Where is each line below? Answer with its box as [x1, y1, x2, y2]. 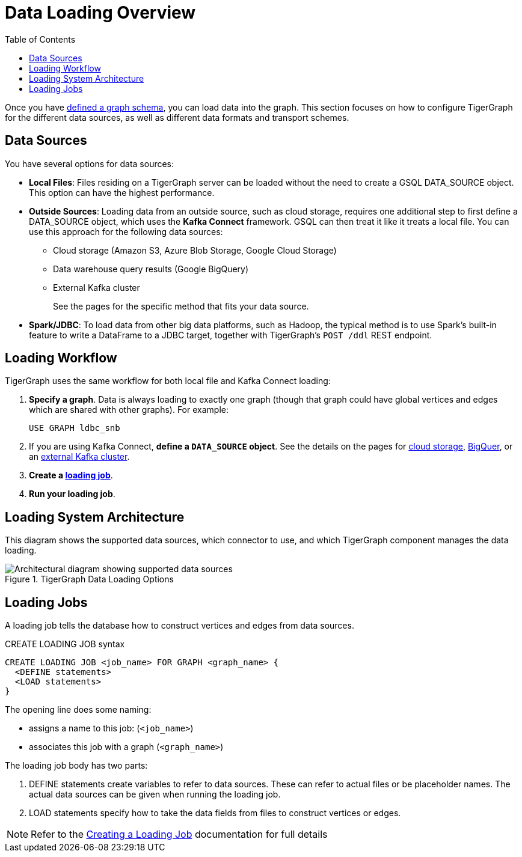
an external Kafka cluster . [29, 451, 130, 462]
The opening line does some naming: [5, 704, 152, 715]
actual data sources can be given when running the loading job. [29, 789, 281, 800]
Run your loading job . [29, 489, 115, 499]
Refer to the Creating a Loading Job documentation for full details [31, 828, 328, 841]
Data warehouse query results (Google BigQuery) [53, 263, 249, 274]
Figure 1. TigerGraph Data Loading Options [5, 574, 174, 585]
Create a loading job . [29, 470, 113, 481]
